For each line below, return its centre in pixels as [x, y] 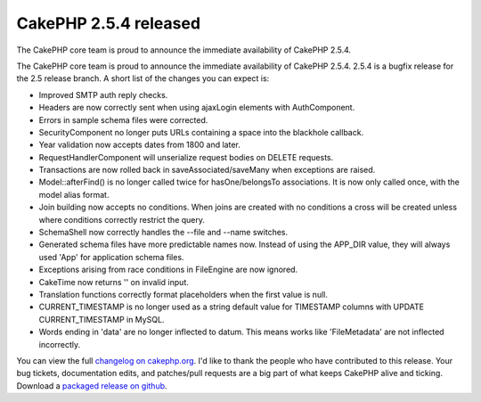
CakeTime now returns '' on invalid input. [114, 282]
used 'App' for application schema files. [111, 257]
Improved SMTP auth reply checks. [103, 94]
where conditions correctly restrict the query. [122, 219]
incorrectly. [60, 344]
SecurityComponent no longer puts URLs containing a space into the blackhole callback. [201, 132]
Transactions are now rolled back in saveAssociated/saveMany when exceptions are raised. [207, 170]
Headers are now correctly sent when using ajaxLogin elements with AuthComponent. [197, 108]
